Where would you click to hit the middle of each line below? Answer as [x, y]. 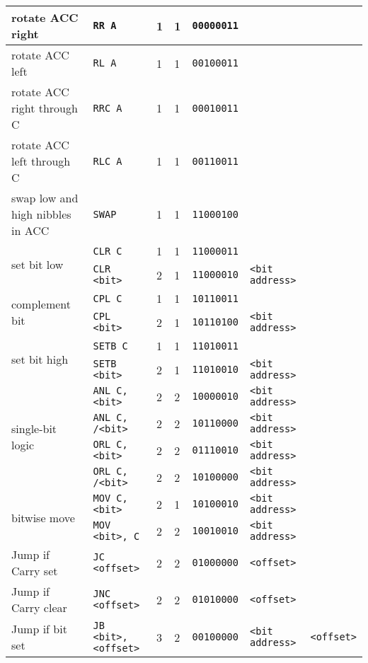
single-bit [34, 428]
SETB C [110, 346]
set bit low [38, 264]
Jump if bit [39, 629]
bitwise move [43, 517]
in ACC [30, 230]
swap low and [45, 198]
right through [45, 108]
